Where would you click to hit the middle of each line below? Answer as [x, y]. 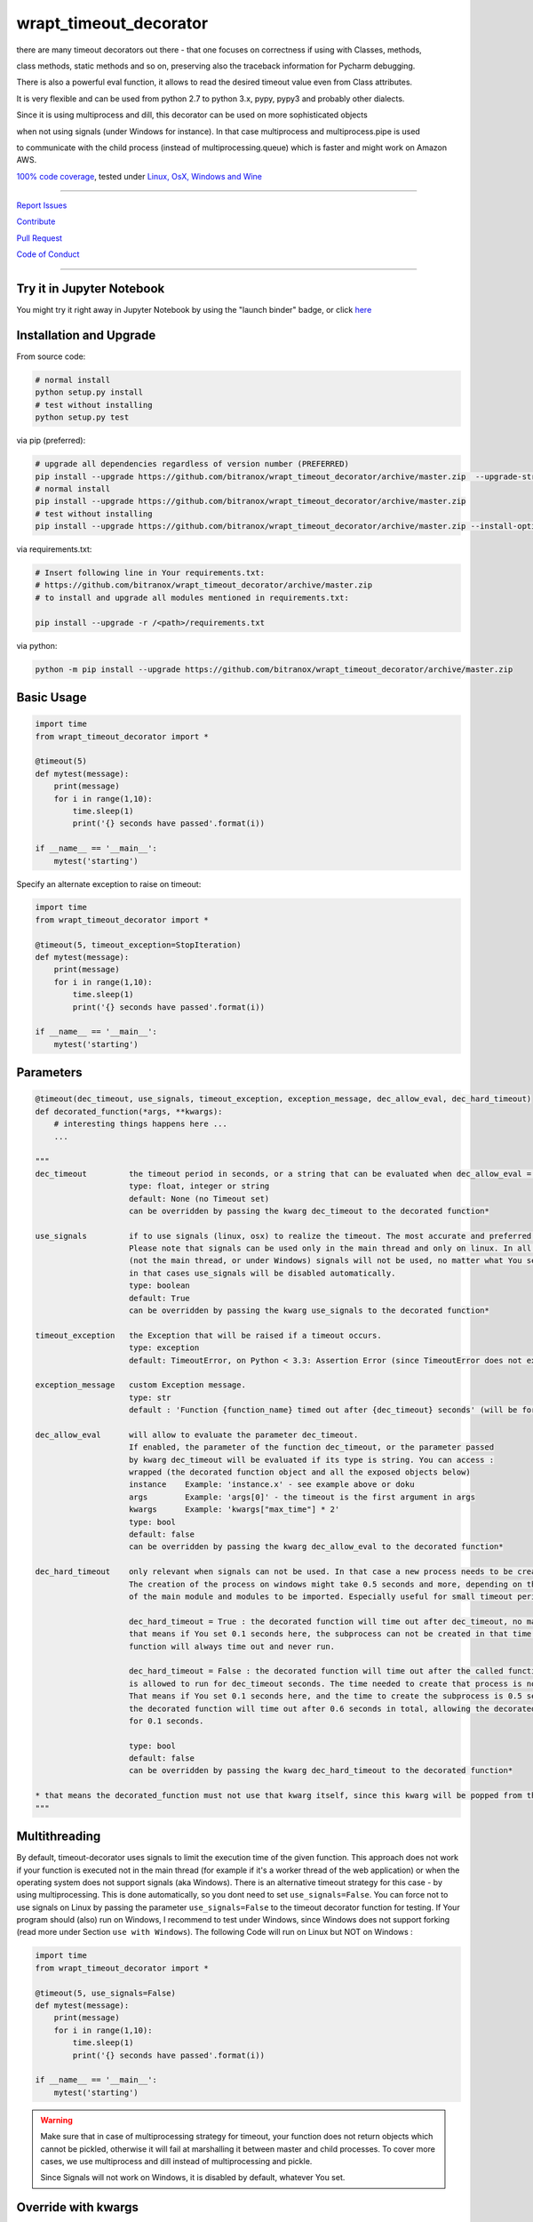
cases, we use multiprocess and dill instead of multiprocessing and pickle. [176, 2161]
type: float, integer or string [199, 1186]
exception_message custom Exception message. [140, 1385]
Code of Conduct [48, 254]
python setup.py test [82, 417]
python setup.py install [89, 392]
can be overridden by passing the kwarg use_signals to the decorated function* [310, 1311]
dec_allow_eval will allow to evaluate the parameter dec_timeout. [197, 1435]
